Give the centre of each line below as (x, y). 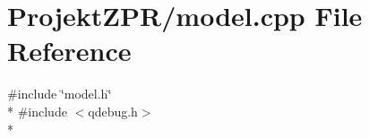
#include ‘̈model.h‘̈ (60, 94)
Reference (69, 51)
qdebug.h (113, 111)
